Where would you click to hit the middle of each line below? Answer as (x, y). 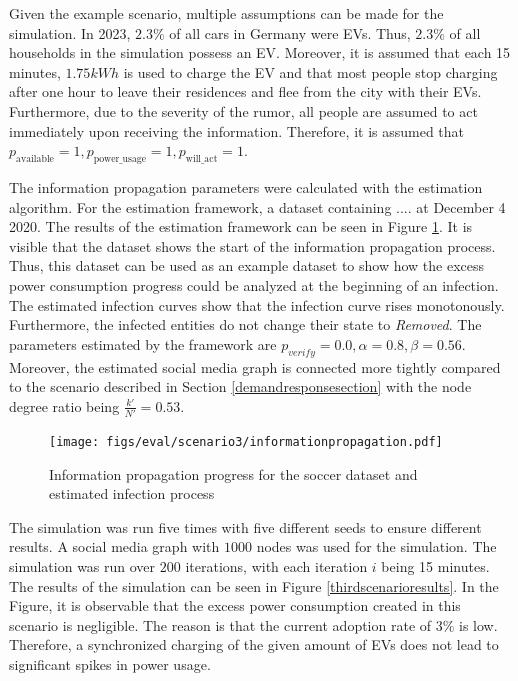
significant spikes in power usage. (110, 664)
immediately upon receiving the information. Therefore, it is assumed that (237, 130)
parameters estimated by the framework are (143, 343)
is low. (478, 624)
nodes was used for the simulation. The (376, 546)
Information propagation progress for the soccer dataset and (233, 473)
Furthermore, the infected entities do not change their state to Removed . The (245, 324)
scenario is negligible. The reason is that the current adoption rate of (220, 624)
